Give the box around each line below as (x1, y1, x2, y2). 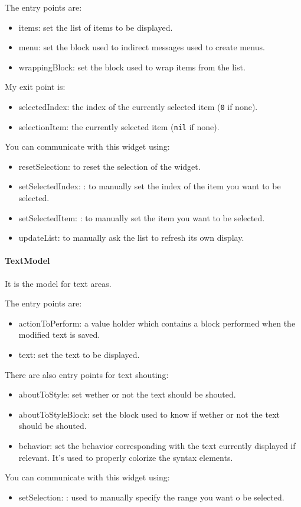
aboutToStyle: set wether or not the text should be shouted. (18, 388, 236, 401)
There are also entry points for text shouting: (5, 368, 169, 380)
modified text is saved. (18, 328, 100, 341)
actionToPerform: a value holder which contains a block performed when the (18, 317, 296, 329)
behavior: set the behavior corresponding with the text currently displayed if (18, 439, 296, 451)
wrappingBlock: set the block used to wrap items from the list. (18, 60, 246, 73)
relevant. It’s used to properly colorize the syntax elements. (18, 451, 233, 463)
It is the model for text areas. (5, 277, 112, 289)
